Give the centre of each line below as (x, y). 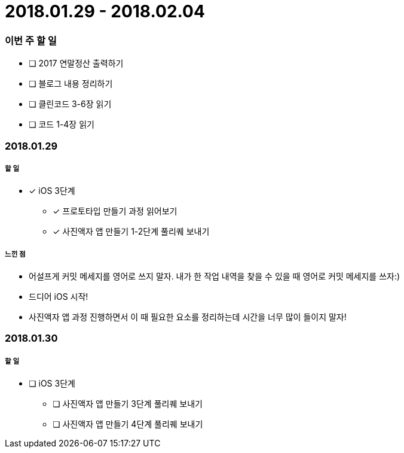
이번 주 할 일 (31, 40)
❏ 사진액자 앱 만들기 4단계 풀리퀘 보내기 (128, 424)
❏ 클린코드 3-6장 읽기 (70, 104)
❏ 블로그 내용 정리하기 (71, 84)
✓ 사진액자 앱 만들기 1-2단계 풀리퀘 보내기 (131, 232)
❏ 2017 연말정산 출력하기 (76, 63)
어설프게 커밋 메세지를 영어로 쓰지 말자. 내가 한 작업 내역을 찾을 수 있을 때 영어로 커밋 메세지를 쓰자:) (215, 276)
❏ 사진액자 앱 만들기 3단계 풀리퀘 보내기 (128, 404)
